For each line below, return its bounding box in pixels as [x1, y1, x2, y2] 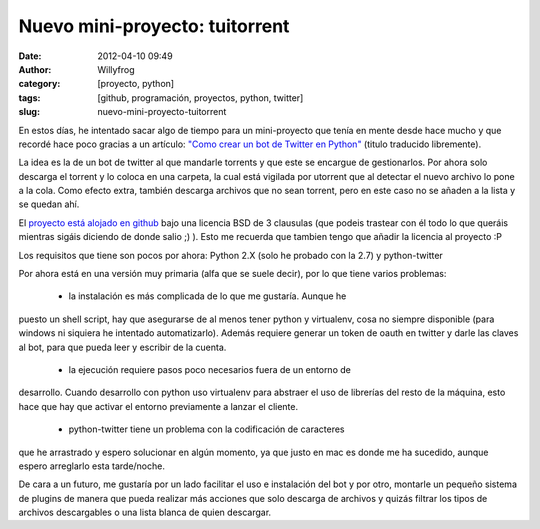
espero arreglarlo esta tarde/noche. [18, 460, 165, 472]
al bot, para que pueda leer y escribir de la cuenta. [18, 341, 227, 353]
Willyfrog [97, 63, 135, 75]
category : [18, 78, 61, 90]
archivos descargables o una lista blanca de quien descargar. [18, 506, 272, 519]
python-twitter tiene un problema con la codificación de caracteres [68, 423, 345, 435]
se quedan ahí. [18, 198, 80, 210]
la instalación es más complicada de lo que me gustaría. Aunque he [68, 290, 347, 302]
